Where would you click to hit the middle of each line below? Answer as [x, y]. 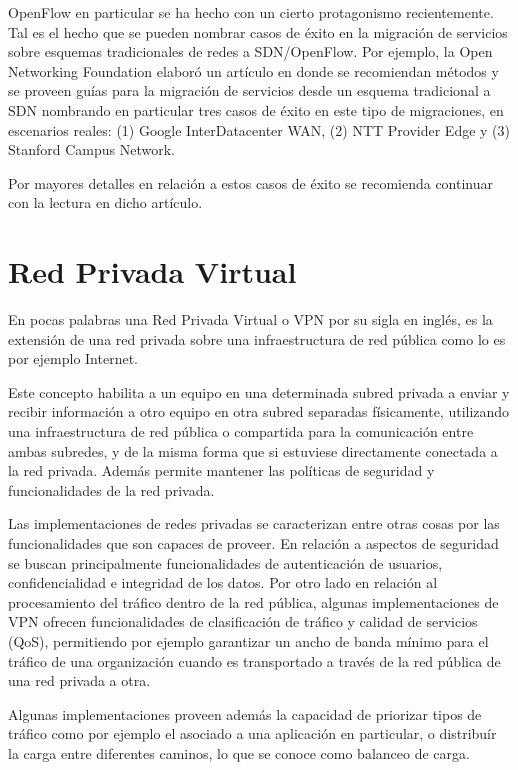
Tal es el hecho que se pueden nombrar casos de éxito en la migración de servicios [258, 31]
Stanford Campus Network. [92, 149]
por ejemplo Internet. [73, 358]
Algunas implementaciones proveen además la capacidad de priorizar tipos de [245, 713]
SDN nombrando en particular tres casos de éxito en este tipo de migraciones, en [256, 109]
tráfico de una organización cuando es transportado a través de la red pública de [254, 660]
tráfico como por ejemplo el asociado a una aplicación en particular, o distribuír [252, 733]
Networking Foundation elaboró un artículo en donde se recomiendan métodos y [253, 70]
